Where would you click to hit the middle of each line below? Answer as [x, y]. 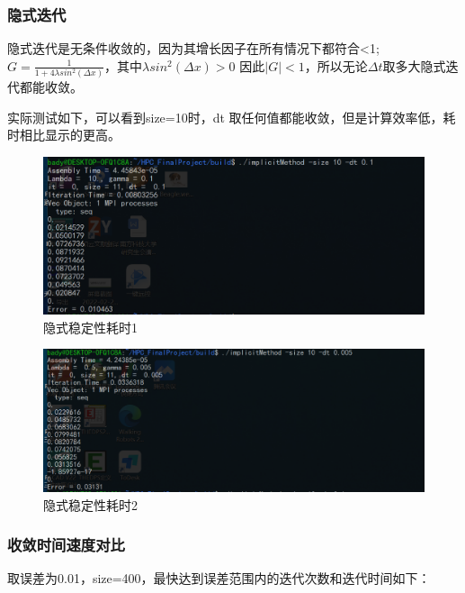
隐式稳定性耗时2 [90, 504]
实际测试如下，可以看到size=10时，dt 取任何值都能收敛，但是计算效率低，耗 [232, 117]
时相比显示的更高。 [64, 135]
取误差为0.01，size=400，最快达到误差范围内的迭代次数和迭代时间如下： [219, 578]
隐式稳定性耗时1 [90, 327]
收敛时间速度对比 [66, 545]
